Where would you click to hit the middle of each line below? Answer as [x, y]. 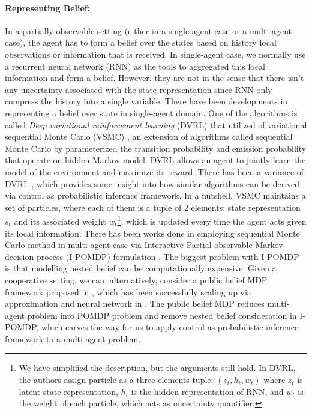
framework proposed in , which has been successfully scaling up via [128, 291]
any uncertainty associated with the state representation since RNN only [139, 89]
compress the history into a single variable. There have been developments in [146, 101]
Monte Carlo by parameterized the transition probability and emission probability [156, 148]
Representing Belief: [48, 8]
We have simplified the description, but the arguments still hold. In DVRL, [157, 368]
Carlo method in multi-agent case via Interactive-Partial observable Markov [144, 245]
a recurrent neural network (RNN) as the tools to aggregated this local [135, 66]
